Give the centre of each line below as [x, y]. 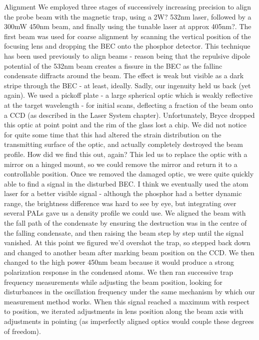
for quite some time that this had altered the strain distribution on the [113, 134]
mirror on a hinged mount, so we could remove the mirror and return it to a [121, 164]
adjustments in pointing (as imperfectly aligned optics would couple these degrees [129, 321]
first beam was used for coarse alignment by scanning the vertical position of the [127, 36]
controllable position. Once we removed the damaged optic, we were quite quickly [129, 174]
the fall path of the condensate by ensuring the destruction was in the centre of [125, 223]
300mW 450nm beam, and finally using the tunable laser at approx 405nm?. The [128, 26]
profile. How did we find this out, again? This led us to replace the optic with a [126, 154]
